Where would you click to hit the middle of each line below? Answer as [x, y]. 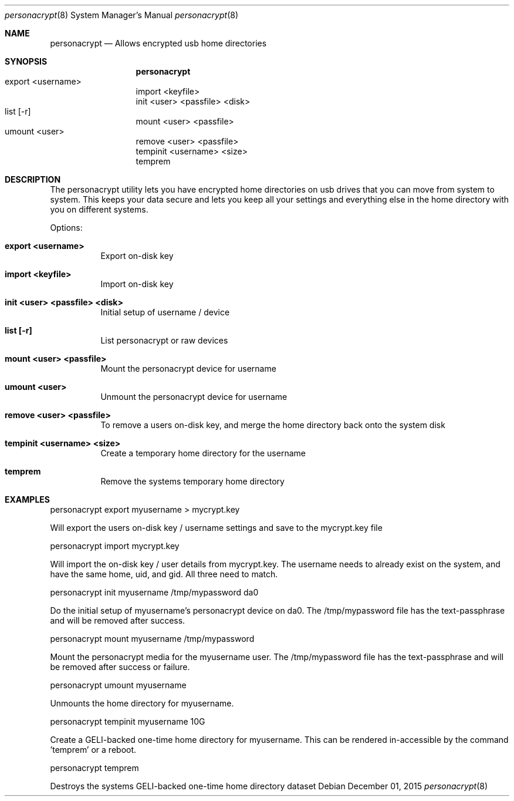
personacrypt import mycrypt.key [115, 546]
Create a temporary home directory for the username [203, 453]
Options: [66, 228]
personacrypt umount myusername [118, 685]
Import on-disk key [137, 284]
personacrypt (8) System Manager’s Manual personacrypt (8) [122, 15]
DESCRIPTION [33, 179]
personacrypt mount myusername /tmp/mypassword [152, 639]
